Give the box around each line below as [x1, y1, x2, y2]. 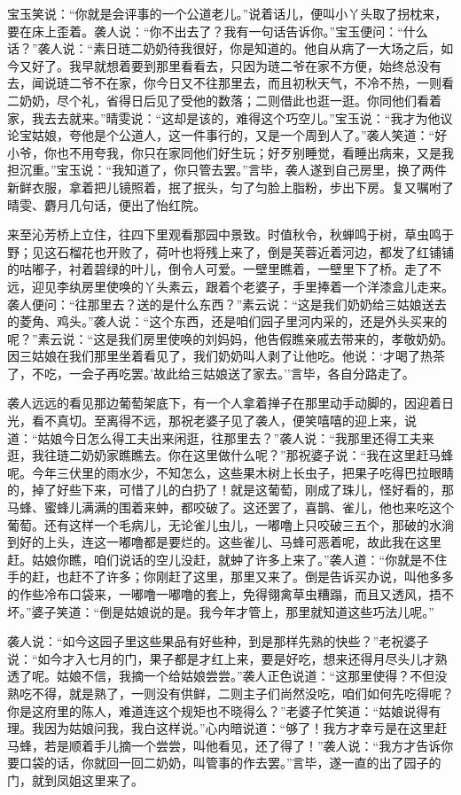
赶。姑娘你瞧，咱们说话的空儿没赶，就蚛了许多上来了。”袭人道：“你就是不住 [7, 549, 448, 568]
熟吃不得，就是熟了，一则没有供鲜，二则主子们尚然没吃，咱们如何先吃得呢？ [7, 683, 454, 702]
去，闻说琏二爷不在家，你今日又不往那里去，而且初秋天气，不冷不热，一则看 [7, 74, 454, 92]
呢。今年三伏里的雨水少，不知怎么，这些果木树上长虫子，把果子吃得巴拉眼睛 [7, 463, 454, 481]
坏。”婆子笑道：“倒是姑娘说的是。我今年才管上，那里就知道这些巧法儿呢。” [7, 602, 434, 620]
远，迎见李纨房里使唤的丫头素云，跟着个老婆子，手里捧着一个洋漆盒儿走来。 [7, 277, 454, 295]
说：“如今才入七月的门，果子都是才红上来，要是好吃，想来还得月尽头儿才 [7, 649, 435, 667]
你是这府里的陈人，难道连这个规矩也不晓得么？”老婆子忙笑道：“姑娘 [7, 701, 404, 720]
